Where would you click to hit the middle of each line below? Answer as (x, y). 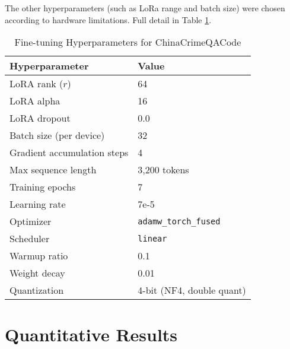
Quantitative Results (91, 334)
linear (152, 238)
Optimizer (31, 221)
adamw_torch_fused (179, 221)
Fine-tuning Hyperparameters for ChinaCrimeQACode (128, 42)
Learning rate (38, 204)
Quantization (37, 290)
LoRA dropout (40, 118)
